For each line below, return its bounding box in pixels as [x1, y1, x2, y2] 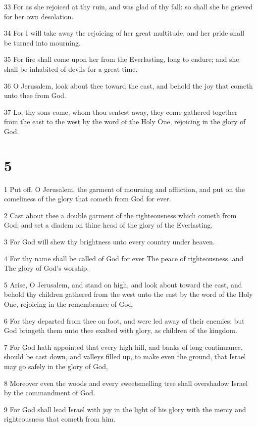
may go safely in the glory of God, [4, 361, 108, 371]
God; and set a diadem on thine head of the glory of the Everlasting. [4, 220, 213, 230]
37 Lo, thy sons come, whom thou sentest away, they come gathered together [4, 106, 238, 117]
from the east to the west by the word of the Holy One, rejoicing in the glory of [4, 116, 246, 127]
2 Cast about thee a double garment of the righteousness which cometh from [4, 210, 237, 220]
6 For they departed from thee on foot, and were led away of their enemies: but [4, 315, 245, 326]
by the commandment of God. [4, 387, 96, 398]
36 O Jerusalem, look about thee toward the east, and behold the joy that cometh [4, 80, 253, 91]
